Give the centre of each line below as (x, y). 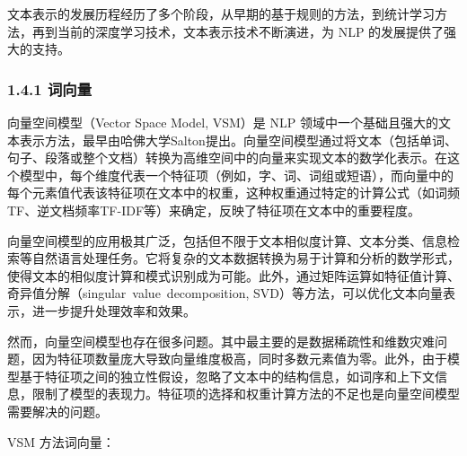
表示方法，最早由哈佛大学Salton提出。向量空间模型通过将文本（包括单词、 (238, 140)
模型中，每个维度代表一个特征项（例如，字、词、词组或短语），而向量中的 (236, 175)
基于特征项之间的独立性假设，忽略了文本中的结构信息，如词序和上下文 (227, 376)
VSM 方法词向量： (61, 441)
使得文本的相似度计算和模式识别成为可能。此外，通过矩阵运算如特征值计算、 (233, 275)
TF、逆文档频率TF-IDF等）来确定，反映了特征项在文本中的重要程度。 (214, 210)
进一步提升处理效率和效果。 (114, 310)
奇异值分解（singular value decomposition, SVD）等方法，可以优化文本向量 (225, 293)
